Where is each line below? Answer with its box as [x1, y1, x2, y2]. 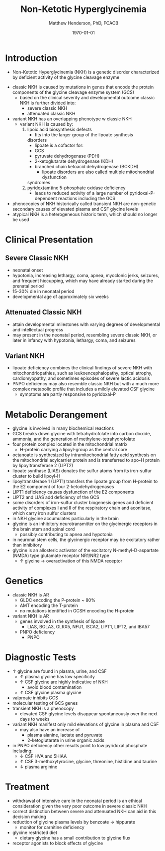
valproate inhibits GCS [12, 695, 59, 701]
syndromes [27, 179, 51, 185]
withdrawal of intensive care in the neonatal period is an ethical [12, 798, 142, 804]
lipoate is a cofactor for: [34, 142, 83, 148]
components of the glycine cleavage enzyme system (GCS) [12, 89, 135, 95]
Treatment [5, 781, 50, 793]
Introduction [5, 52, 58, 63]
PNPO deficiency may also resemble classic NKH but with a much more [12, 381, 159, 387]
